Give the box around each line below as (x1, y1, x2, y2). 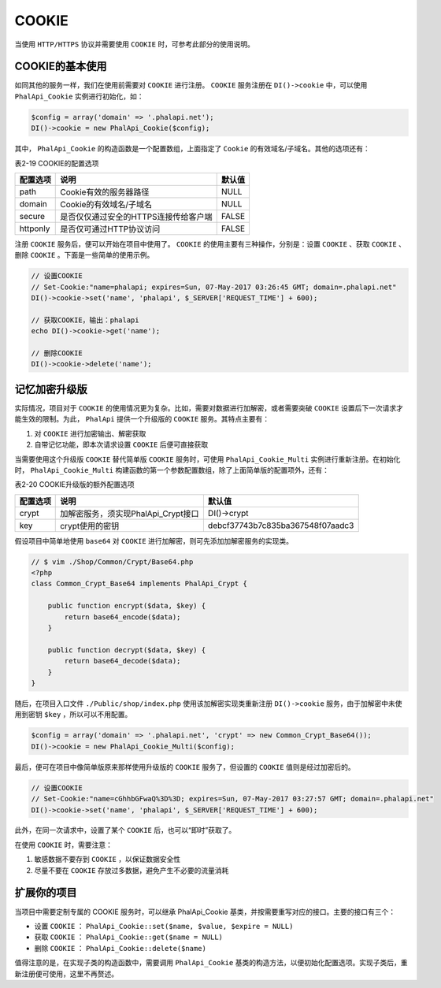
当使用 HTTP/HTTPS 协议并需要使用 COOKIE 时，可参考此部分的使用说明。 (14, 39, 255, 49)
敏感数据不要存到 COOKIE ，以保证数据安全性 (34, 855, 181, 864)
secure (19, 210, 46, 221)
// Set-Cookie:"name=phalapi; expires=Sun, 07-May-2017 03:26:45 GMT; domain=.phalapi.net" (31, 282, 397, 292)
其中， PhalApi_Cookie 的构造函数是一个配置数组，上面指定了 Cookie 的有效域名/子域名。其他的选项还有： (14, 144, 370, 154)
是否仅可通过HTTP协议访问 (60, 223, 161, 234)
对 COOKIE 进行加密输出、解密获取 (34, 429, 146, 438)
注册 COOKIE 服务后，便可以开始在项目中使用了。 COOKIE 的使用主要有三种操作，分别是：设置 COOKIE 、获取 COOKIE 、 (14, 239, 406, 248)
